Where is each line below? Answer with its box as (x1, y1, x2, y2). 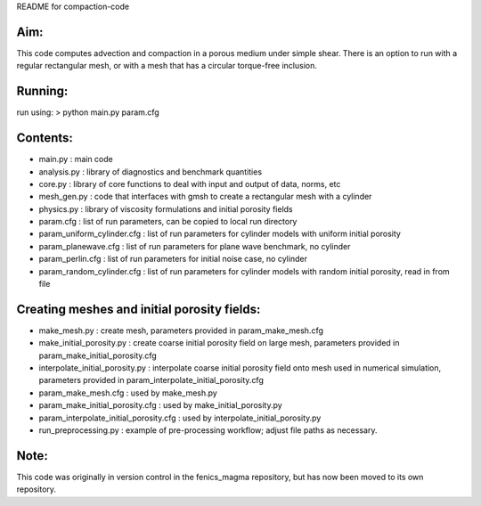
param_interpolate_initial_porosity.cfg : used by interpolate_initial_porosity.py (38, 412, 322, 423)
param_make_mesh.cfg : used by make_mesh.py (38, 388, 217, 398)
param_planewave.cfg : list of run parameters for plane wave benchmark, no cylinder (38, 241, 351, 251)
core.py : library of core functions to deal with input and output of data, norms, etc (38, 178, 341, 189)
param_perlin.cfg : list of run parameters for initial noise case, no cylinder (38, 254, 307, 265)
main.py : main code (38, 154, 113, 165)
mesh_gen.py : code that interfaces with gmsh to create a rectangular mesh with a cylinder (38, 192, 372, 202)
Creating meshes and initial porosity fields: (16, 301, 261, 316)
